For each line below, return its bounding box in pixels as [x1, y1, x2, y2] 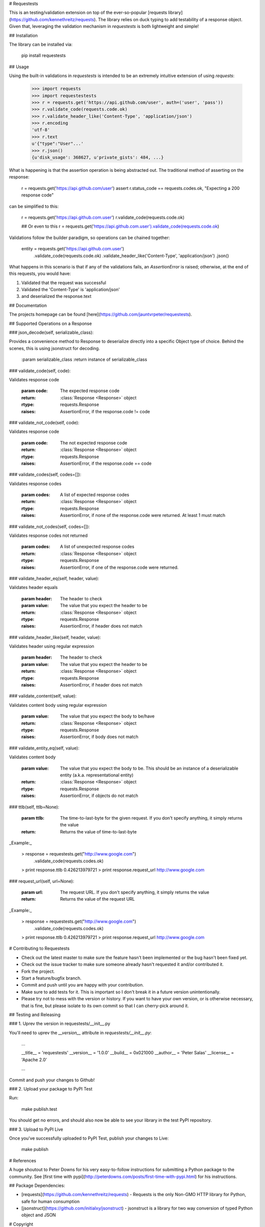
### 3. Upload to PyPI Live [9, 1126, 63, 1132]
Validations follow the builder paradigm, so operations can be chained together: [9, 235, 170, 240]
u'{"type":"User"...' [31, 141, 84, 147]
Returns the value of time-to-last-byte [60, 828, 137, 834]
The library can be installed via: [9, 41, 73, 47]
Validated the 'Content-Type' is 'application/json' [21, 287, 120, 293]
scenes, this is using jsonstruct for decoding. [9, 345, 100, 351]
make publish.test [21, 1106, 57, 1112]
